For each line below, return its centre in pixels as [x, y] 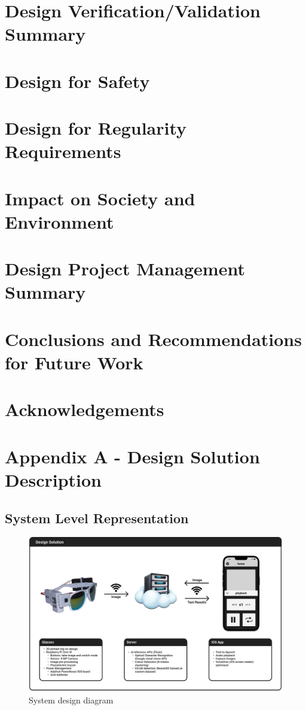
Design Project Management [125, 268]
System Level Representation [97, 518]
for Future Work [74, 362]
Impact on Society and [100, 198]
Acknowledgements [85, 409]
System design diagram [71, 700]
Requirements [63, 151]
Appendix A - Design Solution [132, 456]
